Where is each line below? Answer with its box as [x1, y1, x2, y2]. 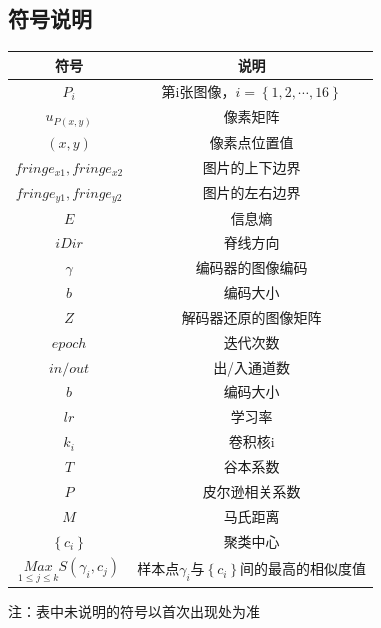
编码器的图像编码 [195, 257, 308, 278]
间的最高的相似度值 [240, 558, 367, 579]
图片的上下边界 [202, 157, 301, 177]
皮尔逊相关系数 [202, 480, 301, 501]
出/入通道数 [213, 356, 291, 377]
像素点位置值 [209, 132, 294, 153]
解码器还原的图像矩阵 [181, 306, 322, 327]
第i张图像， [161, 80, 236, 101]
